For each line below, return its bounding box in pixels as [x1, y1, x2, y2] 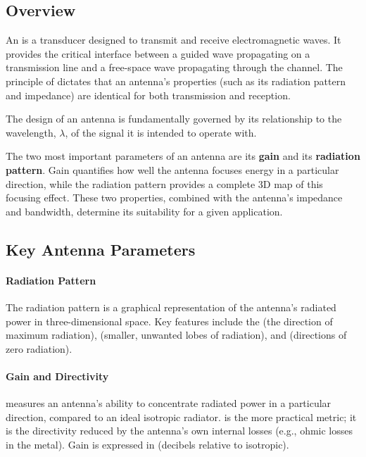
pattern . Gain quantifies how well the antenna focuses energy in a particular [6, 162, 339, 177]
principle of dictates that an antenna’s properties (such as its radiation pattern [6, 73, 346, 88]
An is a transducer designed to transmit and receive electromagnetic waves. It [6, 32, 341, 47]
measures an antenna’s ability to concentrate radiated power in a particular [6, 396, 332, 411]
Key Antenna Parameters [6, 238, 196, 260]
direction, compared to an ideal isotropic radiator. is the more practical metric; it [6, 409, 357, 424]
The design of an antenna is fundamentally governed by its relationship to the [6, 111, 342, 126]
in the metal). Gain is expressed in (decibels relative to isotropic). [6, 437, 289, 451]
